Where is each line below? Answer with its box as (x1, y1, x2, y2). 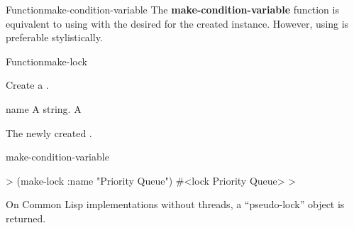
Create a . (6, 77, 49, 92)
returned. (6, 210, 46, 225)
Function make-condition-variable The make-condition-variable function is (6, 2, 339, 16)
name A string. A (6, 101, 82, 116)
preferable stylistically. (6, 30, 103, 45)
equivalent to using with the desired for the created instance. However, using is (6, 16, 349, 31)
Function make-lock (6, 53, 87, 68)
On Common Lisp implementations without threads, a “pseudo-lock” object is (6, 197, 345, 212)
